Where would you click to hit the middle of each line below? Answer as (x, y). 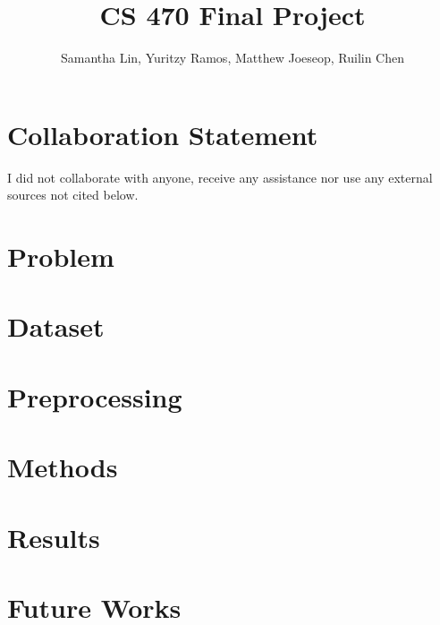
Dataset (56, 326)
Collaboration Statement (163, 134)
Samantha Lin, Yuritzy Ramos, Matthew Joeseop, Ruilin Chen (233, 58)
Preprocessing (95, 396)
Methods (63, 467)
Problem (61, 257)
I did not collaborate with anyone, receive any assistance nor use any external (220, 177)
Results (54, 537)
